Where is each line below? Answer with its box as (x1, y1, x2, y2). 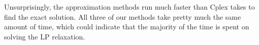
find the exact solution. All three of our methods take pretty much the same (4, 11, 241, 22)
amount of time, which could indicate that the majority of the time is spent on (4, 21, 249, 32)
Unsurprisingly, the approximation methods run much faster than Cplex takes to (4, 2, 255, 12)
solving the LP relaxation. (4, 31, 85, 41)
